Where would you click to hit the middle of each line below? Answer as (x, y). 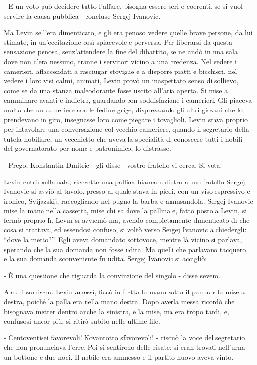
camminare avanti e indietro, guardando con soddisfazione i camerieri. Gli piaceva (128, 100)
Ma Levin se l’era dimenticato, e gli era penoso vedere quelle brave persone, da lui (128, 32)
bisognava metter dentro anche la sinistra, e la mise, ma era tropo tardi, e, (117, 311)
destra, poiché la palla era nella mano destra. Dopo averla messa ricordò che (119, 302)
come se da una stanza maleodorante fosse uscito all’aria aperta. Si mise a (116, 90)
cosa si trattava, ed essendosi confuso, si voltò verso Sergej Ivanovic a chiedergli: (125, 230)
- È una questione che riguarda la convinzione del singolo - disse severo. (112, 275)
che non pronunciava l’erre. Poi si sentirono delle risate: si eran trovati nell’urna (125, 347)
